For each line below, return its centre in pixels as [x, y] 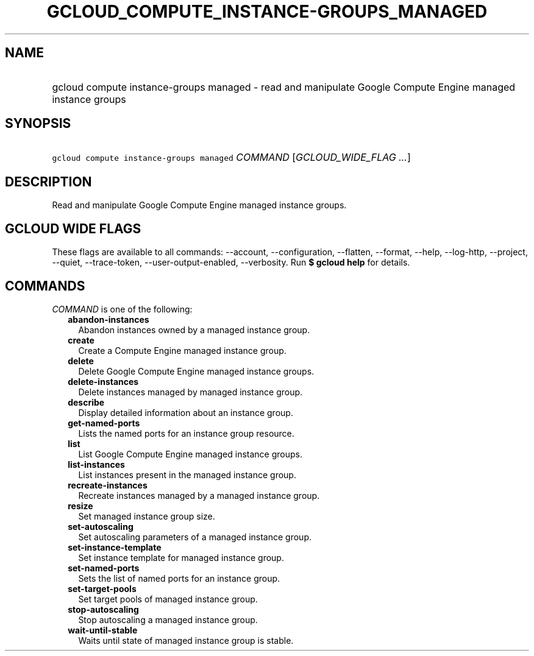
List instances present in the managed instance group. [187, 474]
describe [86, 402]
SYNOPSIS [38, 124]
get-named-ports [104, 423]
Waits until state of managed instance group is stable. [186, 640]
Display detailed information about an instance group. [186, 412]
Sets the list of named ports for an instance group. [179, 578]
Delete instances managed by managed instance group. [190, 392]
